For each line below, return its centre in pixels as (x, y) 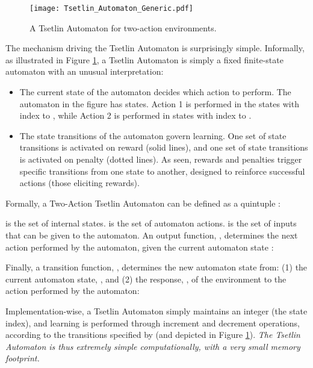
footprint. (23, 358)
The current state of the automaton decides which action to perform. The (155, 92)
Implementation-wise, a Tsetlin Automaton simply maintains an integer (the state (156, 310)
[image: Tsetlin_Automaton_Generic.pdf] (112, 8)
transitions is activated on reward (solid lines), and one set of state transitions (164, 147)
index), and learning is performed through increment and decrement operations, (153, 323)
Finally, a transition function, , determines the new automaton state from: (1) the (156, 267)
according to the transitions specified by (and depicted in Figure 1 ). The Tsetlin (153, 335)
